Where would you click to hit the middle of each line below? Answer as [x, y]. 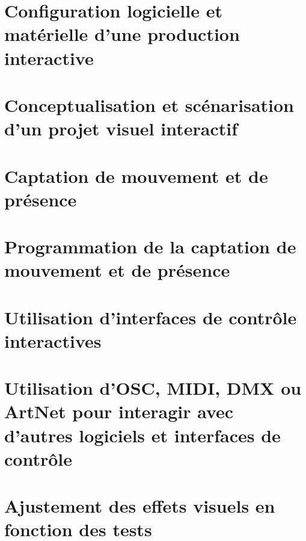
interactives [53, 340]
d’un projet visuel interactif [121, 128]
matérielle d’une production [122, 34]
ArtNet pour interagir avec [119, 411]
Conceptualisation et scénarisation [149, 104]
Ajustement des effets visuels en [140, 506]
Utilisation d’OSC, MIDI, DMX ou [153, 388]
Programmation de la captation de [150, 246]
